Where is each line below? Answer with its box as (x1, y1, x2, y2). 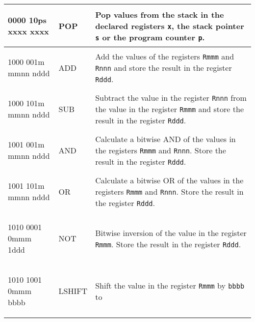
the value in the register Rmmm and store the (95, 103, 244, 115)
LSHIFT (58, 285, 88, 296)
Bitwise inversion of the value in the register (95, 227, 247, 238)
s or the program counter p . (95, 31, 205, 43)
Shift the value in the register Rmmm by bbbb (95, 279, 245, 291)
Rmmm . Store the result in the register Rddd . (95, 238, 241, 250)
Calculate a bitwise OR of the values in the (95, 174, 244, 186)
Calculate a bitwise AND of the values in (95, 133, 236, 145)
